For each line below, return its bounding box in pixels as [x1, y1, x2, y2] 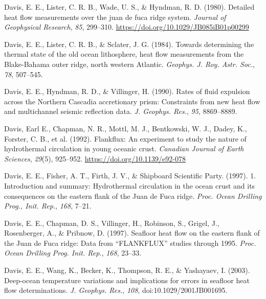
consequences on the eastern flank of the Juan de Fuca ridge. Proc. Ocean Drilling [4, 190, 262, 201]
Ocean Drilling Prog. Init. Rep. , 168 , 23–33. [4, 247, 142, 258]
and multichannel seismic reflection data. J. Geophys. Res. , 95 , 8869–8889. [4, 106, 237, 117]
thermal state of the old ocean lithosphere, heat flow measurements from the [4, 49, 244, 59]
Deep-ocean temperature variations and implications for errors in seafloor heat [4, 274, 250, 285]
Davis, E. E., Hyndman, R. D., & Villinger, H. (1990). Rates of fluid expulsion [4, 86, 250, 97]
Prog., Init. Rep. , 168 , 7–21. [4, 200, 92, 211]
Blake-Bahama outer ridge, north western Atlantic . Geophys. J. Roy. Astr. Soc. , [4, 58, 255, 69]
